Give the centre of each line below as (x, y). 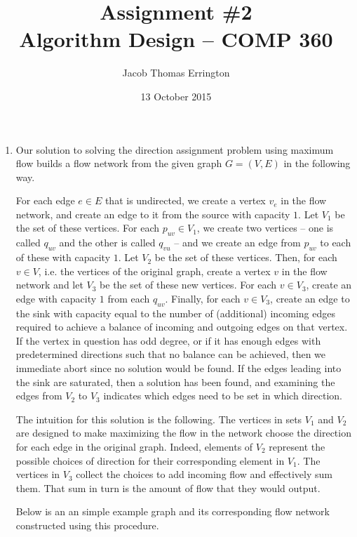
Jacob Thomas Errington (176, 73)
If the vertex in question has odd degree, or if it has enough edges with (168, 340)
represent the (297, 446)
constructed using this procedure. (87, 525)
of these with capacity (63, 257)
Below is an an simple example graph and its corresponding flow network (173, 511)
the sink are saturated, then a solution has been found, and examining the (175, 382)
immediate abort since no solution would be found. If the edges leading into (178, 368)
